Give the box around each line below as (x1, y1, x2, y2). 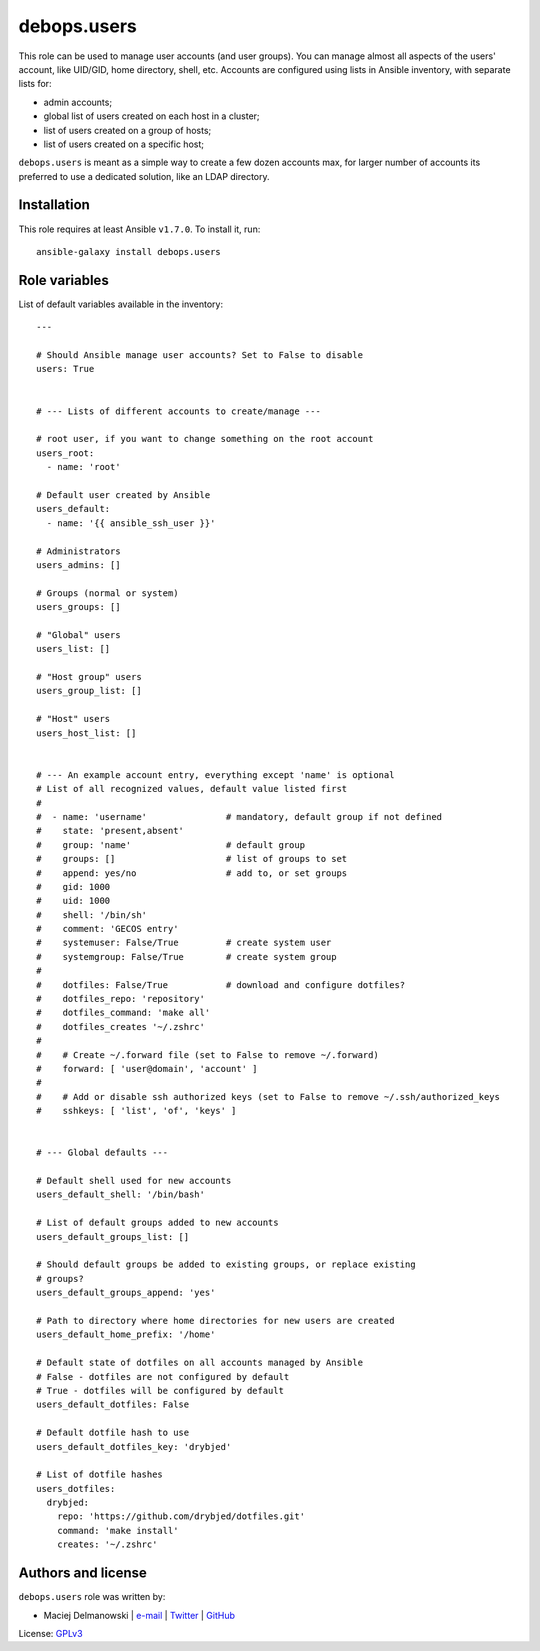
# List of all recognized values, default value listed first (36, 783, 348, 795)
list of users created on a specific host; (43, 138, 205, 150)
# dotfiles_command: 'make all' (36, 1007, 211, 1019)
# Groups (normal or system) (36, 587, 179, 599)
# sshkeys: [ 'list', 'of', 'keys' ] (36, 1105, 237, 1117)
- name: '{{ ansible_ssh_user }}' (46, 517, 216, 529)
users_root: (36, 447, 95, 459)
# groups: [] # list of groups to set (36, 853, 348, 865)
